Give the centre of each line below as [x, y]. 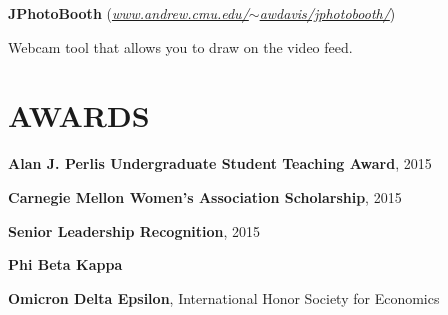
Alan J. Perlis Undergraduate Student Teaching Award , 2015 [220, 163]
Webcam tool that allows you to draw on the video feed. [180, 46]
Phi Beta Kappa [65, 264]
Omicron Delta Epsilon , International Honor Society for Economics [224, 297]
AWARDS [79, 115]
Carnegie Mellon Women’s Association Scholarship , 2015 [205, 196]
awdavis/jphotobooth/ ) [327, 13]
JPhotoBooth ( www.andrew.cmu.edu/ [128, 13]
